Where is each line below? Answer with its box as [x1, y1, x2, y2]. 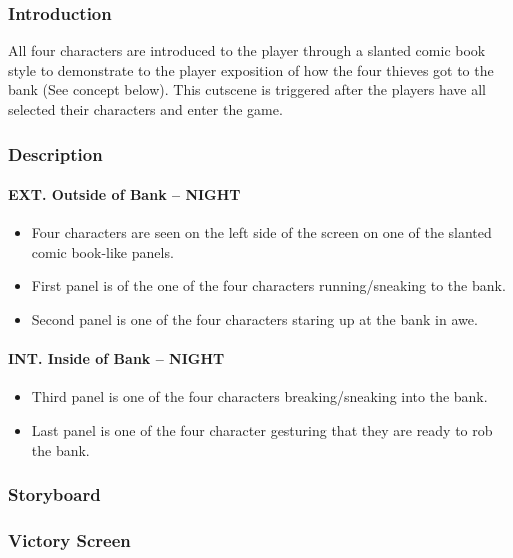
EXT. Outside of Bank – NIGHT [8, 184, 241, 205]
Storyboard [8, 482, 101, 507]
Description [8, 141, 103, 166]
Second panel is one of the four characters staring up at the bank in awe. [31, 309, 478, 330]
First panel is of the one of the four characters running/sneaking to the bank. [31, 275, 506, 296]
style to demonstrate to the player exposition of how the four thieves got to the [8, 59, 494, 80]
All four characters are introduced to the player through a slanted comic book [8, 40, 486, 61]
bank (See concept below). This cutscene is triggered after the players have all [8, 79, 486, 100]
